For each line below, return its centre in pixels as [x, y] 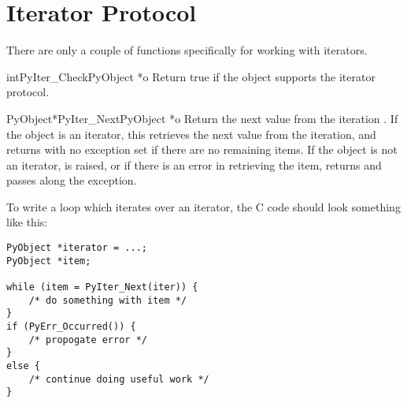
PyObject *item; [49, 261]
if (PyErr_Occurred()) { [71, 327]
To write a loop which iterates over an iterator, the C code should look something [203, 206]
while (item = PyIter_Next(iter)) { [102, 287]
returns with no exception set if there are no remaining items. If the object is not [202, 149]
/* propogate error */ [88, 340]
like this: [27, 222]
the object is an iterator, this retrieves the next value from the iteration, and [191, 134]
